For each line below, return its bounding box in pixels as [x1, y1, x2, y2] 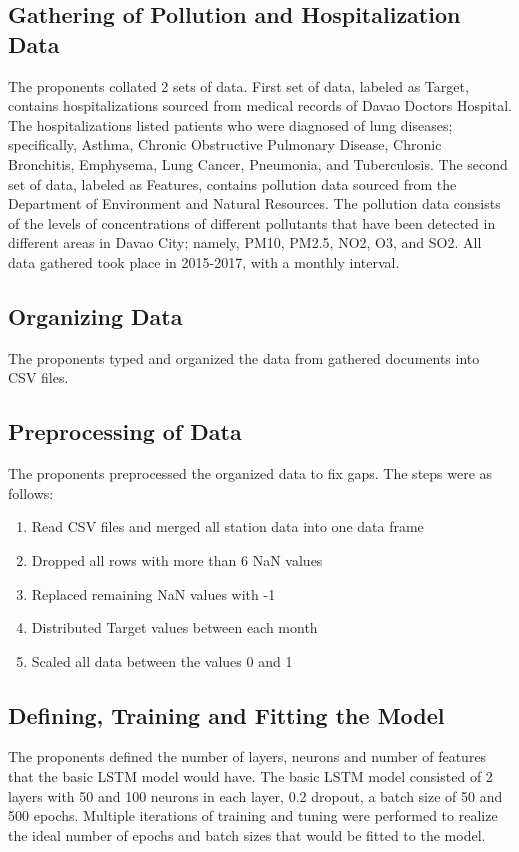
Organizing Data [8, 300, 183, 331]
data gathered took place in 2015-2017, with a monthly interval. [8, 251, 400, 272]
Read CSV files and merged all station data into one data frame [31, 516, 424, 537]
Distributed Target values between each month [31, 617, 318, 638]
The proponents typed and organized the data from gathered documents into [8, 347, 480, 368]
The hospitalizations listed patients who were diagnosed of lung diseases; [8, 114, 453, 135]
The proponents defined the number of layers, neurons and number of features [8, 746, 487, 767]
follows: [8, 482, 54, 503]
